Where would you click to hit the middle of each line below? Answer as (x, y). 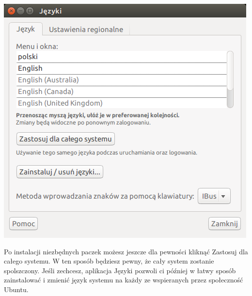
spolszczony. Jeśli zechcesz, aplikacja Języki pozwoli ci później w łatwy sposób (120, 270)
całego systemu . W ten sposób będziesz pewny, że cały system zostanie (109, 261)
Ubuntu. (16, 289)
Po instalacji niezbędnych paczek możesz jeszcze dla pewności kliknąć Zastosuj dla (126, 251)
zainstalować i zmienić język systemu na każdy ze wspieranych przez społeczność (124, 280)
